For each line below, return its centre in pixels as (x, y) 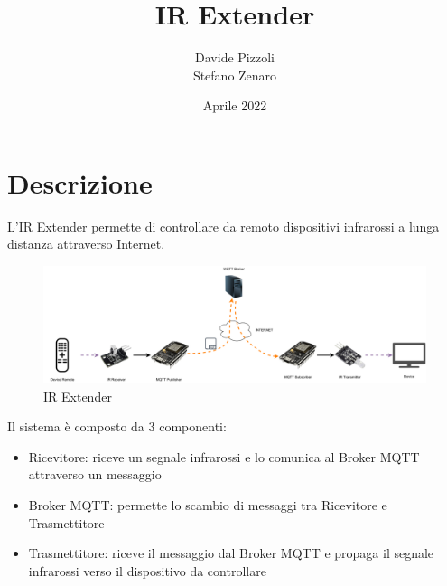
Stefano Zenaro (235, 75)
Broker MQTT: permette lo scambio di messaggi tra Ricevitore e (208, 505)
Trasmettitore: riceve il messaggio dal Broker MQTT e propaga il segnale (231, 553)
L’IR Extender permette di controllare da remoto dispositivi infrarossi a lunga (223, 226)
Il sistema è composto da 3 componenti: (117, 426)
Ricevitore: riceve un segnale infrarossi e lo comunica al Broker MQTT (224, 456)
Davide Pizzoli (235, 57)
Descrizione (80, 182)
